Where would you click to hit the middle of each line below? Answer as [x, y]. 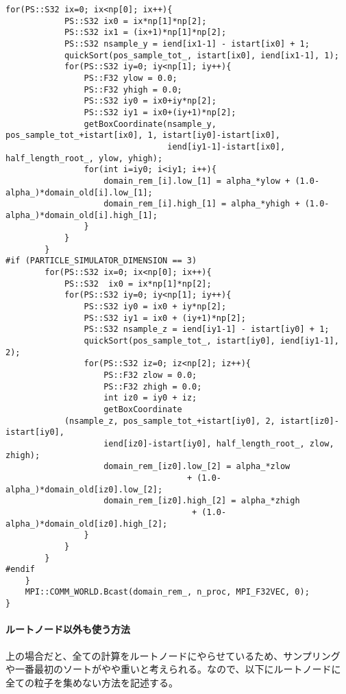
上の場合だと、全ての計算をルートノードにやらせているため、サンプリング [173, 655]
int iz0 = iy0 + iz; [150, 398]
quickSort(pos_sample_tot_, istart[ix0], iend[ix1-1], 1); [201, 55]
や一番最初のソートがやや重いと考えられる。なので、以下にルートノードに [173, 669]
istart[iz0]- [309, 421]
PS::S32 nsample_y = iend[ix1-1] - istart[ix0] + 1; [187, 44]
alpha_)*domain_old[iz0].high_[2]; [87, 524]
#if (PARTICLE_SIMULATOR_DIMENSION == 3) [101, 261]
